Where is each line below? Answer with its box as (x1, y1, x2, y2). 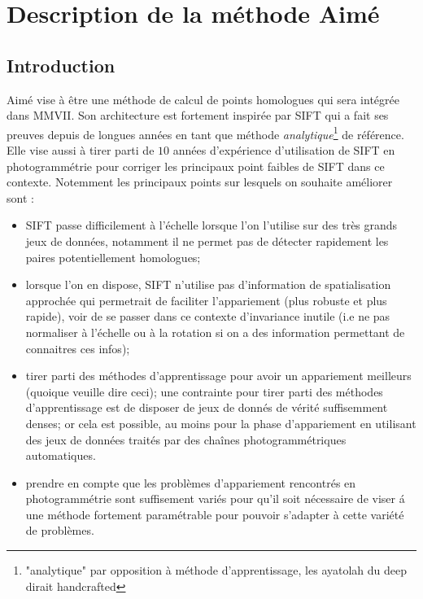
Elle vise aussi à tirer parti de (7, 142, 155, 159)
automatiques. (25, 447, 96, 464)
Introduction (7, 52, 116, 77)
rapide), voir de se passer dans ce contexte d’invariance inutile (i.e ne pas (25, 308, 390, 325)
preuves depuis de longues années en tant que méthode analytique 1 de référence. (7, 123, 404, 142)
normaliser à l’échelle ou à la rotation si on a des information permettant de (25, 323, 405, 340)
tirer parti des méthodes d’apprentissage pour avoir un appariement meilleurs (25, 367, 412, 384)
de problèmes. (25, 522, 94, 539)
